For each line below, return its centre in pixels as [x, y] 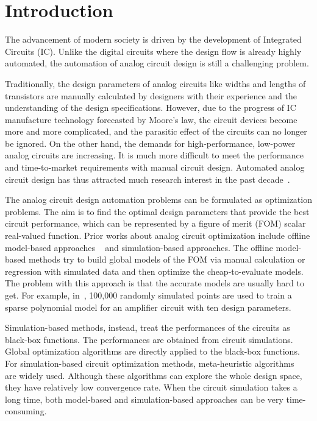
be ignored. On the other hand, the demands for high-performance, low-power [150, 143]
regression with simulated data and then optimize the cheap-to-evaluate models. [154, 271]
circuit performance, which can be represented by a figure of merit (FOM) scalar [155, 223]
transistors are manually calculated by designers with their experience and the [151, 95]
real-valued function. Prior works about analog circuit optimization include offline [158, 235]
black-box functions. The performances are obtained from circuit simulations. [149, 339]
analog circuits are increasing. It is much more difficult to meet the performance [155, 155]
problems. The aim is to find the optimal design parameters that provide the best [157, 211]
